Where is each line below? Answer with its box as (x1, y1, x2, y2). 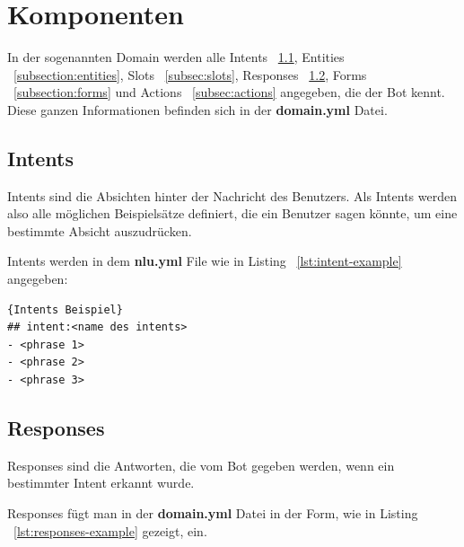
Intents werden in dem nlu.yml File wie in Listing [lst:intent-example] (7, 251, 402, 270)
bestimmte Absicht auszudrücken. (7, 221, 192, 240)
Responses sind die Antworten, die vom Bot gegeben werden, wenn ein (7, 455, 395, 474)
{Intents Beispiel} (7, 303, 123, 316)
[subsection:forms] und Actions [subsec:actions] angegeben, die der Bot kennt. (13, 83, 445, 101)
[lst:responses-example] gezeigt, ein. (13, 521, 207, 540)
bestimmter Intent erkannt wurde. (7, 473, 195, 492)
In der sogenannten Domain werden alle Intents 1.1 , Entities (7, 48, 345, 66)
